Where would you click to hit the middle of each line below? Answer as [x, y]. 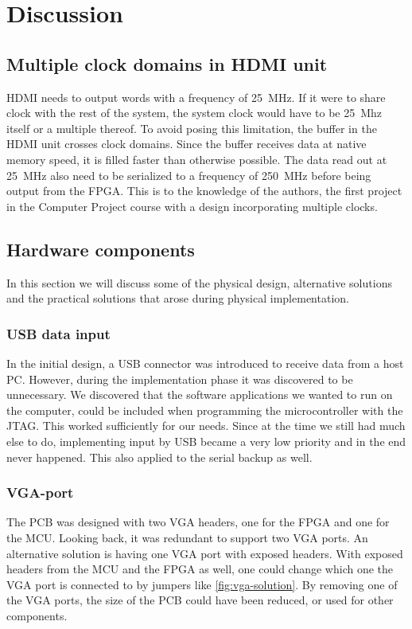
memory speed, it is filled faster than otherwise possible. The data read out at [197, 159]
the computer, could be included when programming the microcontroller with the [205, 410]
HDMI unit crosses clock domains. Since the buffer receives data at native [187, 144]
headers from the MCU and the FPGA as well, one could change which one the [200, 569]
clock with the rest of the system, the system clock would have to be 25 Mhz [194, 113]
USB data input [58, 333]
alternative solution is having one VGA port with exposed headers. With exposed [205, 553]
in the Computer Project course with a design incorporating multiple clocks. [192, 206]
